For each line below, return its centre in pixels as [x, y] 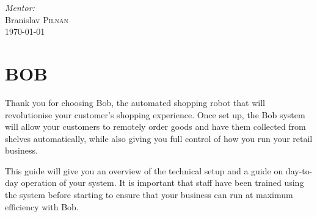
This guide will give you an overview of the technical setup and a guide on [144, 170]
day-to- [299, 170]
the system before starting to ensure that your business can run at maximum [149, 195]
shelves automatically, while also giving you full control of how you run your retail [159, 138]
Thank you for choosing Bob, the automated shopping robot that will [135, 102]
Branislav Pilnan [37, 19]
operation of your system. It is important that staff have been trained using [162, 183]
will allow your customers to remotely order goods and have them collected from [155, 126]
